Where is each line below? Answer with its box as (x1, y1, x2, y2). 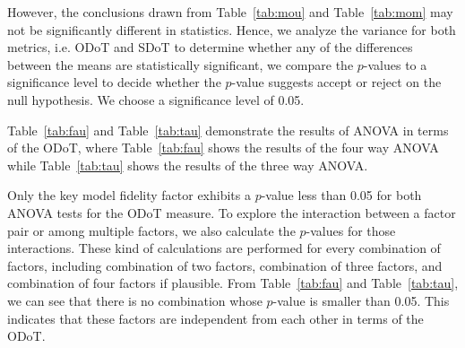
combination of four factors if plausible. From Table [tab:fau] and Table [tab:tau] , (7, 274, 459, 292)
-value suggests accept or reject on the (231, 73, 442, 91)
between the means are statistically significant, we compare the (7, 55, 354, 74)
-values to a (363, 55, 427, 74)
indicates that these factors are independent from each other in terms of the (7, 309, 424, 327)
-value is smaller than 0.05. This (272, 291, 450, 309)
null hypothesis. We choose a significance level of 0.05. (7, 90, 305, 109)
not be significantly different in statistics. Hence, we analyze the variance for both (7, 20, 456, 39)
